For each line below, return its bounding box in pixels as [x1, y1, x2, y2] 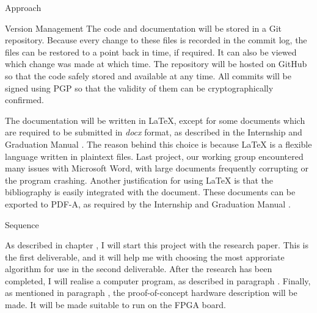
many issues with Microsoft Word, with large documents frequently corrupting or [5, 162, 308, 174]
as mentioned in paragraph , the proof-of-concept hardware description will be [5, 286, 297, 299]
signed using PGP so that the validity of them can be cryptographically [5, 81, 274, 94]
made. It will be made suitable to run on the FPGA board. [5, 298, 226, 311]
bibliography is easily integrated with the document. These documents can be [5, 185, 296, 198]
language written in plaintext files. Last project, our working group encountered [5, 149, 304, 162]
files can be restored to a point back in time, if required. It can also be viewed [5, 45, 297, 58]
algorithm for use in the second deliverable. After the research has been [5, 262, 272, 275]
